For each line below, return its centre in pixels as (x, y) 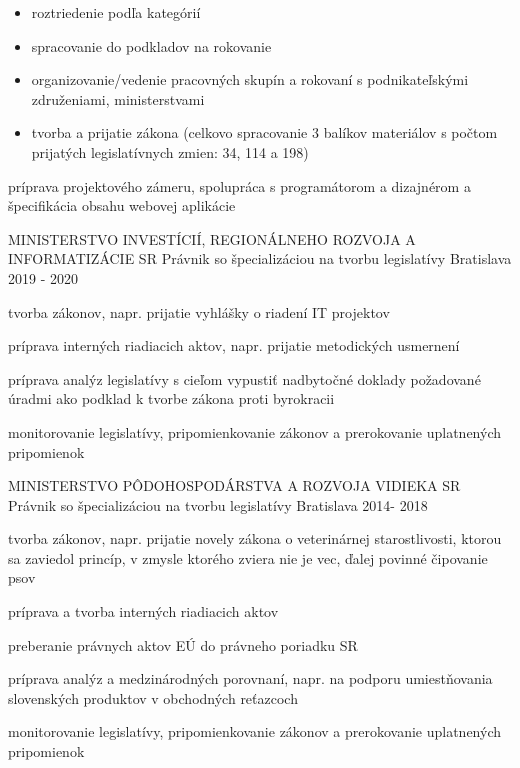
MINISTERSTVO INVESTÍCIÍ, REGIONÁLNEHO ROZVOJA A (212, 238)
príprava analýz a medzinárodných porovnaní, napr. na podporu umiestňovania (250, 678)
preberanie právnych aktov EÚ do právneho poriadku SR (183, 644)
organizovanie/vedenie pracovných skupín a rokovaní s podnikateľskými (250, 79)
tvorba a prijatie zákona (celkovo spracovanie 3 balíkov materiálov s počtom (264, 132)
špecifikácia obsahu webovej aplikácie (122, 205)
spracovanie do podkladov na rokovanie (151, 45)
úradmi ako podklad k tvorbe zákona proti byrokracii (171, 398)
